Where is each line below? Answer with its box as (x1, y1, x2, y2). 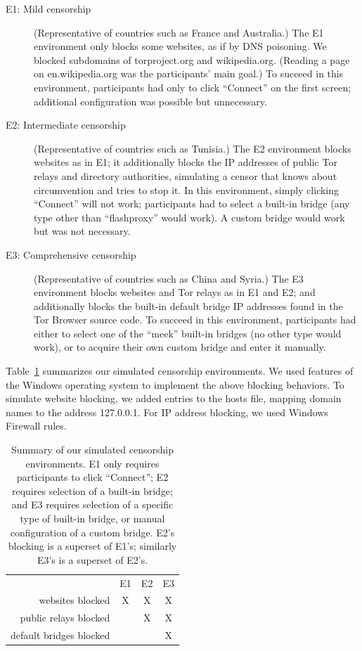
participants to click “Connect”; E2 (16, 470, 169, 484)
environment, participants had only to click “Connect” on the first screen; (34, 79, 351, 94)
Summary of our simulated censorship (11, 442, 174, 457)
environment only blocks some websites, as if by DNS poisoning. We (34, 39, 327, 53)
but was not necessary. (34, 224, 131, 238)
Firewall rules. (6, 418, 67, 433)
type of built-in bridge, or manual (20, 511, 165, 525)
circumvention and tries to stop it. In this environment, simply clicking (34, 182, 340, 197)
